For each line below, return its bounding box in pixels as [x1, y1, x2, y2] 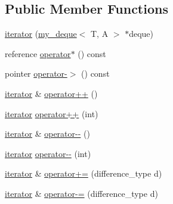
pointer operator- [5, 67, 67, 80]
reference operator [5, 47, 71, 59]
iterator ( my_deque [5, 27, 77, 40]
